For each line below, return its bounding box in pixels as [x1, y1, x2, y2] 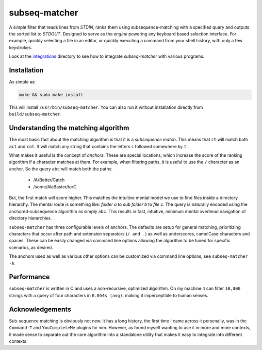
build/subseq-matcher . [9, 111, 62, 117]
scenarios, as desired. [9, 244, 53, 250]
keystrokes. [9, 44, 33, 50]
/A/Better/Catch [33, 177, 65, 183]
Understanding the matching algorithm [9, 124, 130, 132]
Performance [9, 273, 50, 281]
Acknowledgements [9, 305, 71, 313]
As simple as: [9, 79, 36, 85]
